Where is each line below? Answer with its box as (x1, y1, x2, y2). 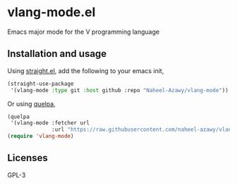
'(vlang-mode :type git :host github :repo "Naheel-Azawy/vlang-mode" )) (10, 87, 229, 94)
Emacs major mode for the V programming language (7, 27, 160, 36)
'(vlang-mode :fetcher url (10, 120, 90, 127)
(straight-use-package (7, 80, 74, 87)
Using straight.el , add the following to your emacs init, (7, 66, 164, 75)
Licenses (7, 152, 48, 164)
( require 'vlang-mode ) (7, 133, 74, 140)
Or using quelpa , (7, 99, 56, 108)
